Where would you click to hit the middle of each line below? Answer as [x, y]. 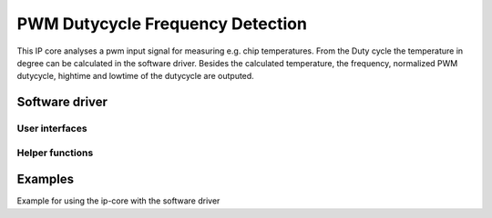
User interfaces [52, 129]
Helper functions [55, 153]
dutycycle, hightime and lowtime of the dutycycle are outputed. [135, 76]
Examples [46, 179]
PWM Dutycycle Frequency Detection [162, 24]
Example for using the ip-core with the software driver [118, 201]
